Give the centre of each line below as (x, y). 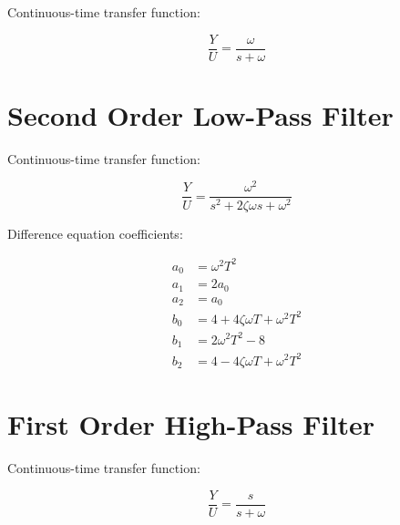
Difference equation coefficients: (95, 233)
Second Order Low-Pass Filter (200, 114)
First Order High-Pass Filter (191, 424)
